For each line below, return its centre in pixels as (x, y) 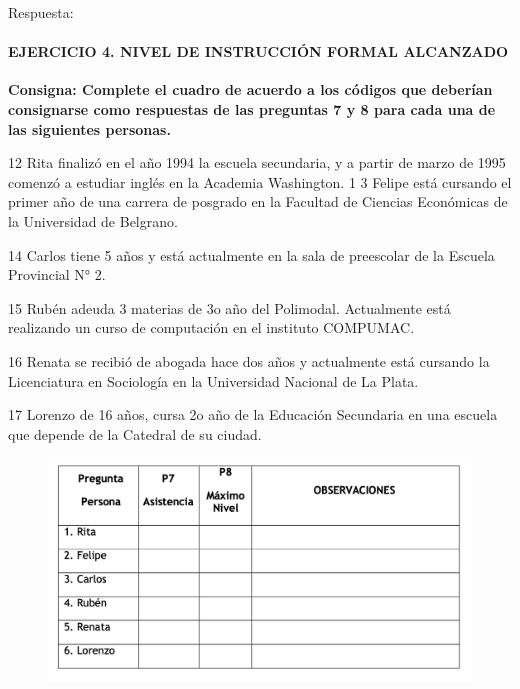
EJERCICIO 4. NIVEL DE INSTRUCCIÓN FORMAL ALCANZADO (258, 51)
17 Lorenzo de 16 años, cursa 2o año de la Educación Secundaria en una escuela (253, 414)
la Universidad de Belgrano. (93, 220)
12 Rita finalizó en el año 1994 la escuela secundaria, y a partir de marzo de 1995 (257, 162)
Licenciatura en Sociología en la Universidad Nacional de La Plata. (213, 380)
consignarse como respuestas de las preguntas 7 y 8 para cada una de (252, 108)
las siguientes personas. (89, 128)
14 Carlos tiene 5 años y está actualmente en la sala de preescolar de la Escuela (251, 254)
